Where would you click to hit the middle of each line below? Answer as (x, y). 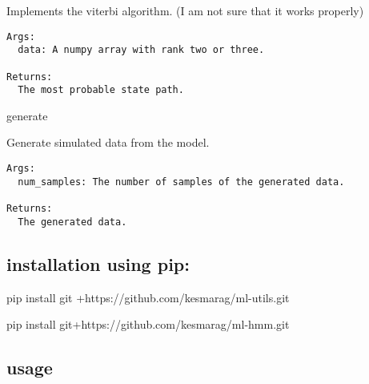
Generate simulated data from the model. (108, 142)
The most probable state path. (101, 90)
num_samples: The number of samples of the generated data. (181, 182)
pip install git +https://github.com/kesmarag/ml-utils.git (148, 297)
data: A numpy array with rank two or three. (141, 50)
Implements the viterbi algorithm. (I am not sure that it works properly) (185, 10)
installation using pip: (98, 263)
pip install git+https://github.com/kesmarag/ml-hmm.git (148, 324)
